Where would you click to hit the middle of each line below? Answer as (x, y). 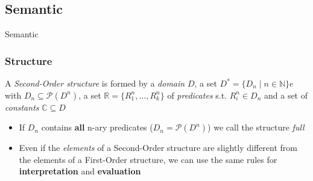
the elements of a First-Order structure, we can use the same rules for (148, 159)
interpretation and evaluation (80, 171)
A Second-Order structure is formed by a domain (95, 83)
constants (22, 107)
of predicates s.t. (197, 95)
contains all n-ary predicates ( (97, 127)
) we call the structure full (256, 127)
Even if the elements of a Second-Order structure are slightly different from (158, 148)
